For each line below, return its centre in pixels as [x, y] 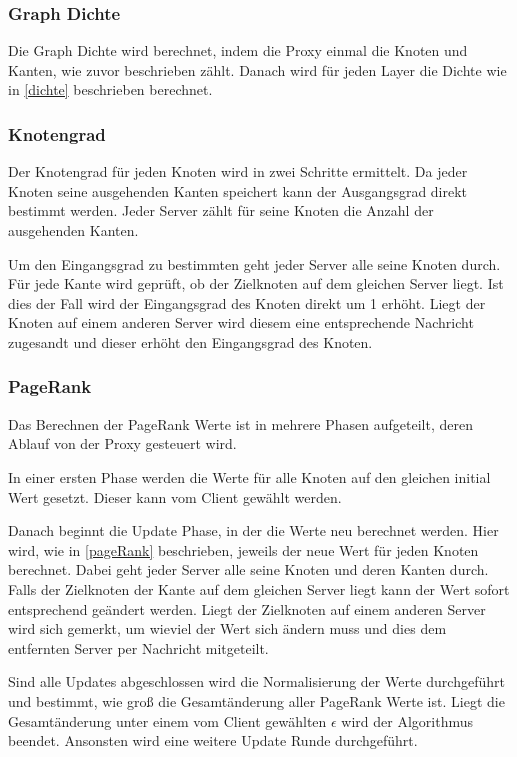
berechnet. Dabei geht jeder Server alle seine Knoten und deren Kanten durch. [248, 569]
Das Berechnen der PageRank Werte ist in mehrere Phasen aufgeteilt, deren [240, 423]
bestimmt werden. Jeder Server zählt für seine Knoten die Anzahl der [221, 210]
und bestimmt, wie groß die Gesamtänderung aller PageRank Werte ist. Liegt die [256, 700]
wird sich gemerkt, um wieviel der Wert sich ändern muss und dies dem [227, 628]
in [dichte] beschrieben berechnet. [110, 89]
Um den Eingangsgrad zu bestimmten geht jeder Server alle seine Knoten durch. [254, 263]
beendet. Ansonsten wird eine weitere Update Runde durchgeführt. [213, 740]
